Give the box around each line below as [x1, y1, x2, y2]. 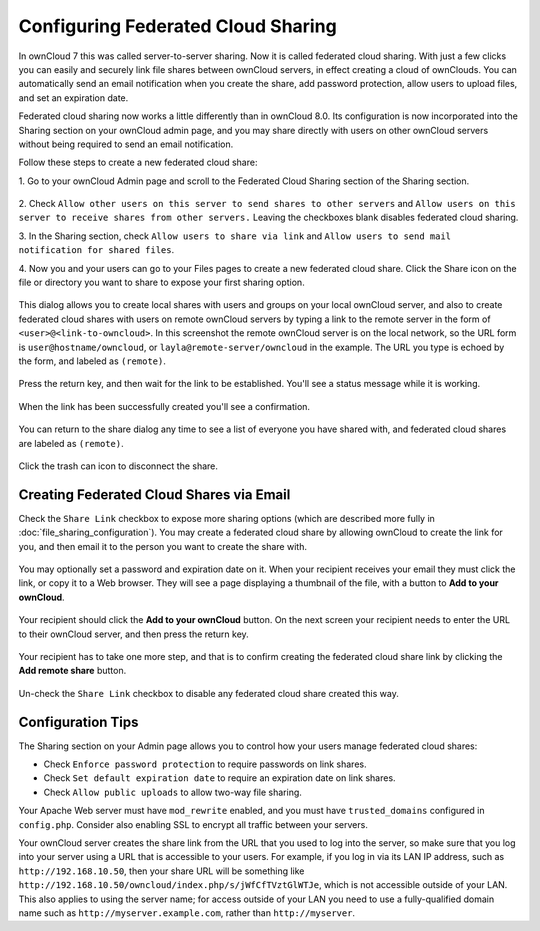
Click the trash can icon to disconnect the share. [18, 460, 219, 472]
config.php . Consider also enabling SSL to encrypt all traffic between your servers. [18, 818, 369, 830]
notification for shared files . [18, 244, 175, 256]
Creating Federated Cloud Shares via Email [18, 486, 291, 503]
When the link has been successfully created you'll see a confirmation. [18, 400, 310, 412]
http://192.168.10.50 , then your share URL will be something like [18, 865, 305, 877]
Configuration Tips [18, 713, 139, 730]
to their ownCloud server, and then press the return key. [18, 628, 249, 640]
